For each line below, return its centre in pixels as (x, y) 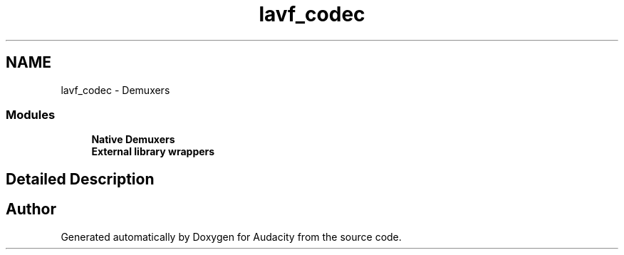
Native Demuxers (133, 140)
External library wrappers (153, 152)
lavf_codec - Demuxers (115, 90)
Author (31, 209)
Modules (31, 114)
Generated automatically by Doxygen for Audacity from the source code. (231, 236)
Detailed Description (80, 179)
